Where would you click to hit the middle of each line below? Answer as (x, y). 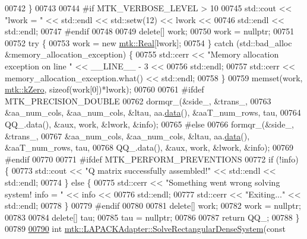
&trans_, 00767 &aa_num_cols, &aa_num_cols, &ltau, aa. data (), (127, 136)
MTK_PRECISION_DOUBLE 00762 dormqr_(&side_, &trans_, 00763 (138, 101)
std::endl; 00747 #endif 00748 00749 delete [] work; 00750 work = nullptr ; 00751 (150, 31)
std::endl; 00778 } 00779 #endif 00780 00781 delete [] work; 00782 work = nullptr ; (153, 205)
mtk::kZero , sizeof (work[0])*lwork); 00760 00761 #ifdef (105, 89)
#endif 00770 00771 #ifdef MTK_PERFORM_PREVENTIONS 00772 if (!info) (152, 159)
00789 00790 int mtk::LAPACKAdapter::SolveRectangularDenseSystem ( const (145, 229)
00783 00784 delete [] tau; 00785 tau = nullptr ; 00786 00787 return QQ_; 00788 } (152, 217)
